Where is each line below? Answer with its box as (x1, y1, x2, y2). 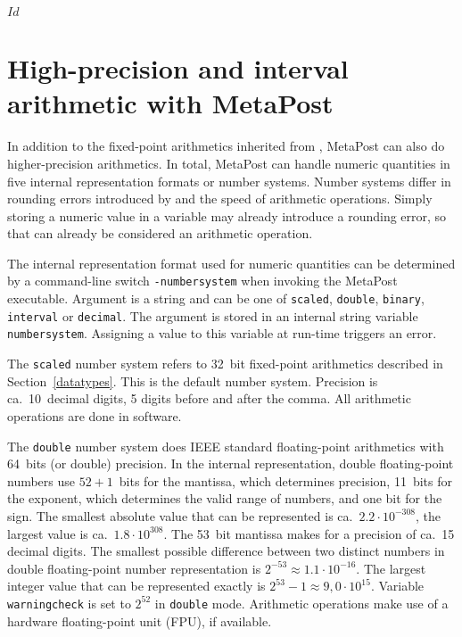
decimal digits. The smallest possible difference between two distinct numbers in (7, 542, 445, 560)
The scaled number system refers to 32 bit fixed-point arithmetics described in (7, 354, 443, 373)
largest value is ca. (7, 524, 108, 542)
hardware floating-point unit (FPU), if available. (7, 611, 272, 630)
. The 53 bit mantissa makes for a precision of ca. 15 (163, 524, 455, 542)
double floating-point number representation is (7, 558, 261, 577)
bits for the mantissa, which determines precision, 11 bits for (119, 471, 452, 490)
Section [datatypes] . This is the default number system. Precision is (7, 371, 378, 390)
